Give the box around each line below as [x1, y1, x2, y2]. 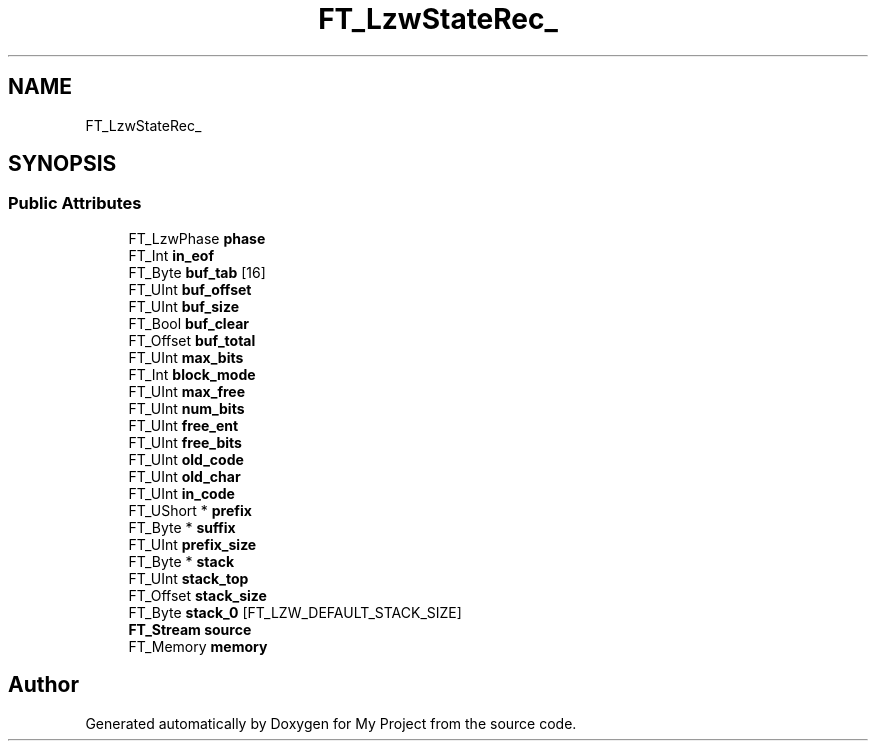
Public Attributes [8, 193, 142, 214]
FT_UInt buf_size [128, 297, 239, 315]
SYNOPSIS [8, 151, 117, 177]
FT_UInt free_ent [128, 416, 239, 434]
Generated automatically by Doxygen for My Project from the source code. [85, 714, 577, 732]
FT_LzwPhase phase [128, 229, 266, 247]
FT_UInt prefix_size [128, 535, 257, 553]
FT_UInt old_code [128, 450, 244, 468]
